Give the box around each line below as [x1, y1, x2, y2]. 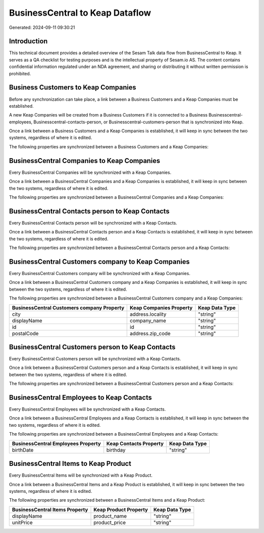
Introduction [9, 37, 48, 46]
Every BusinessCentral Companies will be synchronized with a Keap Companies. [9, 169, 172, 175]
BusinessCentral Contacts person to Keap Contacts [9, 207, 170, 215]
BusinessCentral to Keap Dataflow [9, 7, 152, 18]
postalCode [12, 330, 39, 337]
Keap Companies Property [130, 304, 193, 311]
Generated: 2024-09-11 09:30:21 [9, 24, 75, 30]
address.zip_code [130, 330, 171, 337]
